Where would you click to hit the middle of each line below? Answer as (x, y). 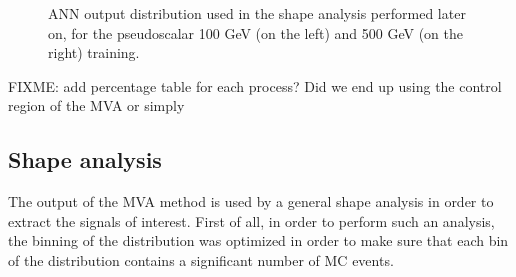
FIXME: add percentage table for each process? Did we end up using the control (255, 85)
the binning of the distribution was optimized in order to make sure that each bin (258, 240)
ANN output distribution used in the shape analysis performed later (257, 13)
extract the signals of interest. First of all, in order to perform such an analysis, (251, 220)
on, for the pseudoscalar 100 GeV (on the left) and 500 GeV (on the (255, 32)
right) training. (94, 52)
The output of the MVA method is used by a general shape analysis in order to (251, 201)
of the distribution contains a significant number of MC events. (201, 259)
